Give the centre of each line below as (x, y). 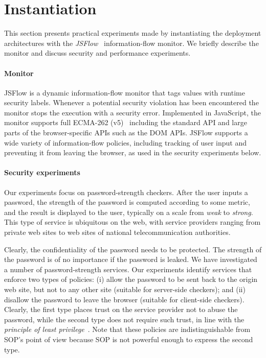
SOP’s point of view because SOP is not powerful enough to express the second (129, 339)
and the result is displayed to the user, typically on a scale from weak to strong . (129, 212)
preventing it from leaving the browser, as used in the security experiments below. (133, 152)
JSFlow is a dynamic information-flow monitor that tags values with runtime (125, 92)
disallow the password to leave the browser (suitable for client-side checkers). (124, 299)
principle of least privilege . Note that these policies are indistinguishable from (127, 329)
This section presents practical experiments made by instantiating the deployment (133, 33)
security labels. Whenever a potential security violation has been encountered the (131, 102)
